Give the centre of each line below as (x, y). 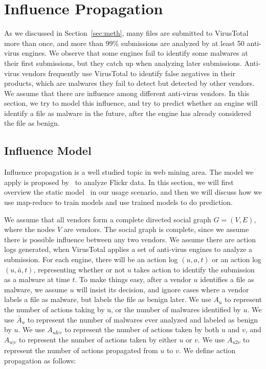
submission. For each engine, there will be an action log (91, 259)
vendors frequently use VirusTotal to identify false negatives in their (129, 73)
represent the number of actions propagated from (81, 350)
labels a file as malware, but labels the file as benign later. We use (108, 299)
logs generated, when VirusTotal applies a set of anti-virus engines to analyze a (128, 249)
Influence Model (48, 151)
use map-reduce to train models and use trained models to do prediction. (118, 202)
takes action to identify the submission (194, 269)
